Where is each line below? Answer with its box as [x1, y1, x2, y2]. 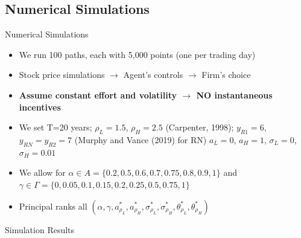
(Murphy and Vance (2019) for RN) [74, 133, 207, 146]
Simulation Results [5, 223, 75, 236]
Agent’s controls [123, 68, 183, 81]
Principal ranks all [19, 199, 87, 212]
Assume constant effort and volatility [19, 88, 177, 101]
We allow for [19, 166, 66, 179]
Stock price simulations [19, 68, 105, 81]
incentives [19, 100, 61, 113]
